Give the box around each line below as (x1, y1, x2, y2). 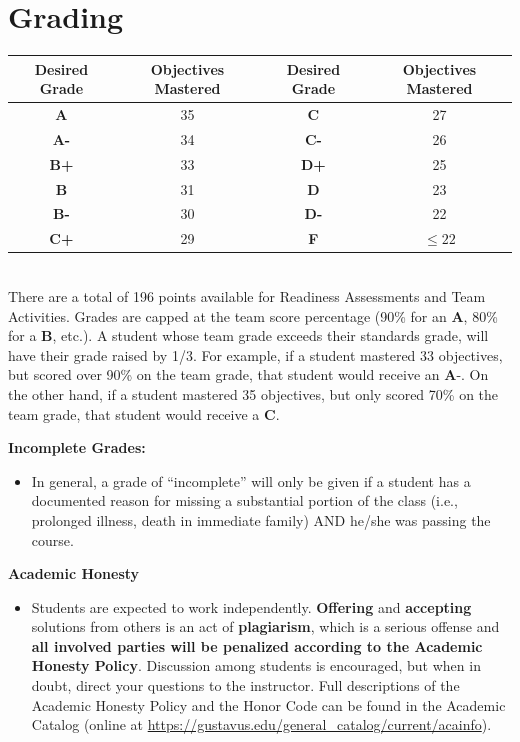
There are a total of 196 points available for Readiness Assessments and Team (8, 285, 486, 306)
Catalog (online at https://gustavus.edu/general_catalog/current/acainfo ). (31, 714, 492, 735)
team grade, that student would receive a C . (8, 403, 280, 424)
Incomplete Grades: (8, 437, 146, 458)
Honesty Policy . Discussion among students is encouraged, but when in (31, 655, 481, 676)
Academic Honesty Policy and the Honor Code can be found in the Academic (31, 694, 506, 715)
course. (31, 529, 74, 550)
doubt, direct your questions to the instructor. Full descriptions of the (31, 675, 460, 696)
